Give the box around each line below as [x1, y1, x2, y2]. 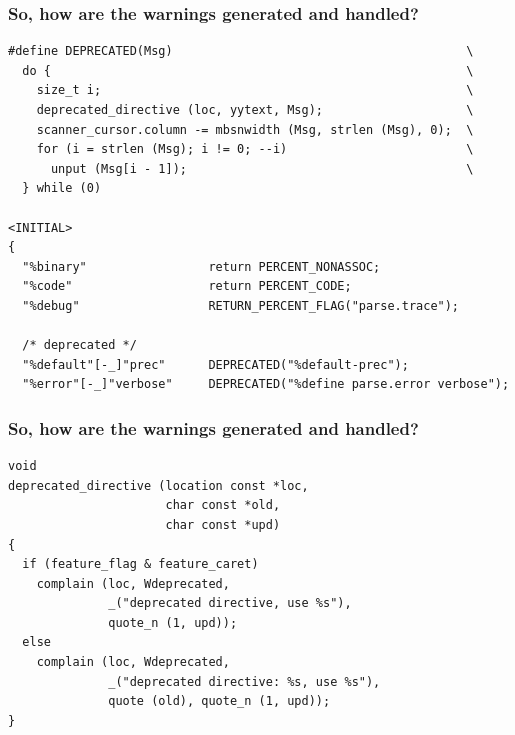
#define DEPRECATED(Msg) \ [8, 44, 474, 59]
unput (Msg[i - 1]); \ [50, 161, 474, 176]
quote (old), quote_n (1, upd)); [108, 694, 331, 709]
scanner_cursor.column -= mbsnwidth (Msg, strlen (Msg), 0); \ [36, 122, 474, 137]
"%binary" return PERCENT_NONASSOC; [22, 259, 381, 274]
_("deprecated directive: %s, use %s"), [108, 674, 381, 689]
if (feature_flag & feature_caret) [22, 557, 259, 572]
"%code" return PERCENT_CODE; [22, 279, 352, 294]
